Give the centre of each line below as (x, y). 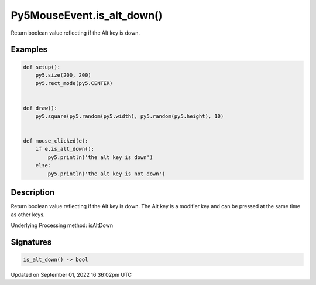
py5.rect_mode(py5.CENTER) (74, 83)
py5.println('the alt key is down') (100, 157)
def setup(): (42, 67)
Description (33, 193)
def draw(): (40, 108)
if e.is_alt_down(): (65, 149)
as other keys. (28, 215)
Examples (29, 50)
